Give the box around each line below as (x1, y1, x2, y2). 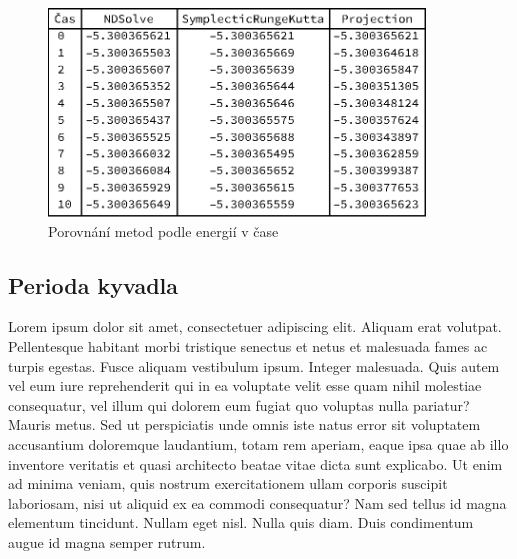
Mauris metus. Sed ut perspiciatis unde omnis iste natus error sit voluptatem (8, 414, 481, 435)
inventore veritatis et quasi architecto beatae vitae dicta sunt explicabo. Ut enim (8, 453, 503, 474)
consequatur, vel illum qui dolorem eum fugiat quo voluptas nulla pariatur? (8, 394, 470, 415)
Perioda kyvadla (8, 269, 178, 300)
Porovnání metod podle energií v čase (48, 220, 279, 241)
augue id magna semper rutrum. (8, 531, 206, 552)
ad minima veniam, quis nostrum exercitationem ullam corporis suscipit (8, 473, 448, 494)
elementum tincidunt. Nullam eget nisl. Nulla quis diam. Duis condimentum (8, 512, 474, 533)
